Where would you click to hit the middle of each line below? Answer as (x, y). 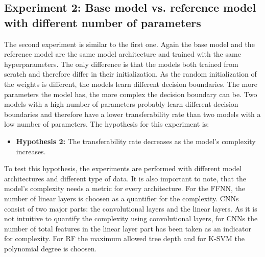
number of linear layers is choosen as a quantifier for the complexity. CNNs (122, 198)
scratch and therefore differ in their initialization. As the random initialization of (130, 74)
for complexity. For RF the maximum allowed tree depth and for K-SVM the (124, 238)
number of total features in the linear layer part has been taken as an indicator (128, 228)
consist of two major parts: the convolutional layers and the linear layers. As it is (131, 208)
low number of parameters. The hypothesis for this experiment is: (107, 124)
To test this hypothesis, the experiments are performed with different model (123, 168)
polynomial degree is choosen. (51, 248)
